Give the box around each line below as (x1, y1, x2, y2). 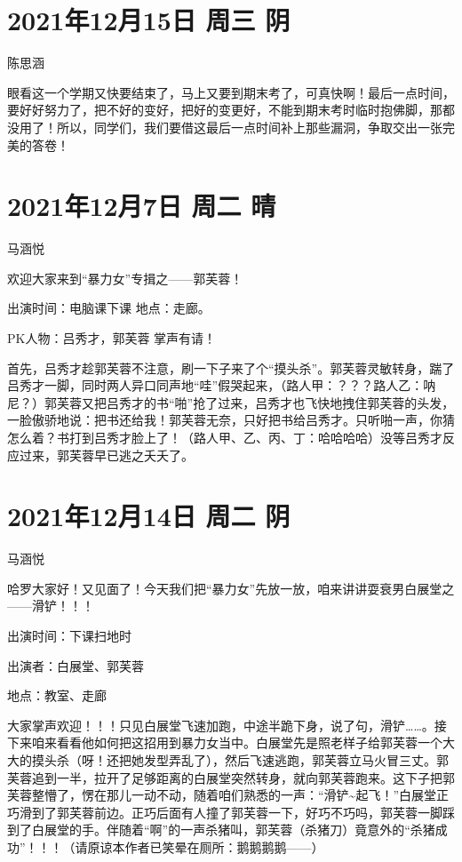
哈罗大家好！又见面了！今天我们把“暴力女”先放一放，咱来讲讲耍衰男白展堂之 (7, 579, 455, 597)
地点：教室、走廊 (7, 686, 107, 705)
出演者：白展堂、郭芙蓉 (7, 656, 144, 674)
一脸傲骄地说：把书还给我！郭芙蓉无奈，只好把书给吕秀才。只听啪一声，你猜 (7, 411, 455, 429)
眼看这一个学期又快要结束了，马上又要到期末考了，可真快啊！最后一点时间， (7, 83, 455, 101)
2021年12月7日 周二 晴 (7, 188, 276, 224)
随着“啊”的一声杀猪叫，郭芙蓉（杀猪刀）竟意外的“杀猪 (118, 820, 435, 839)
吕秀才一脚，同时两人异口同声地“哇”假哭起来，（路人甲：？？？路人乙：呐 (7, 376, 436, 395)
